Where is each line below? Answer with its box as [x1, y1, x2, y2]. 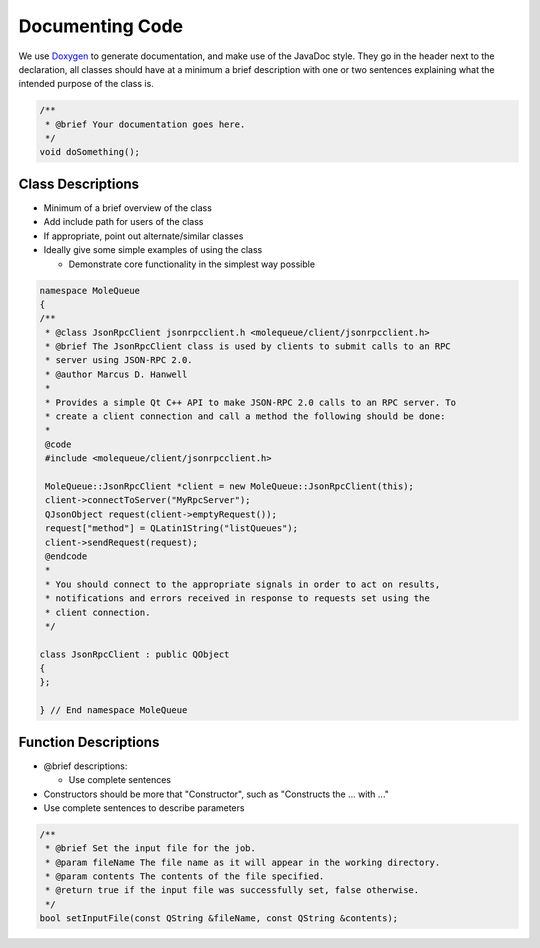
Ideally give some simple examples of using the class [43, 244, 263, 256]
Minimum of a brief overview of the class [43, 201, 212, 214]
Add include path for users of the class [43, 216, 204, 228]
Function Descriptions [18, 733, 160, 750]
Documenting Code [18, 15, 184, 37]
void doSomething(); [39, 146, 140, 158]
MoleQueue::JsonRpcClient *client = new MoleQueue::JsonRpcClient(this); [45, 481, 415, 492]
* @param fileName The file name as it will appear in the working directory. [45, 856, 441, 868]
